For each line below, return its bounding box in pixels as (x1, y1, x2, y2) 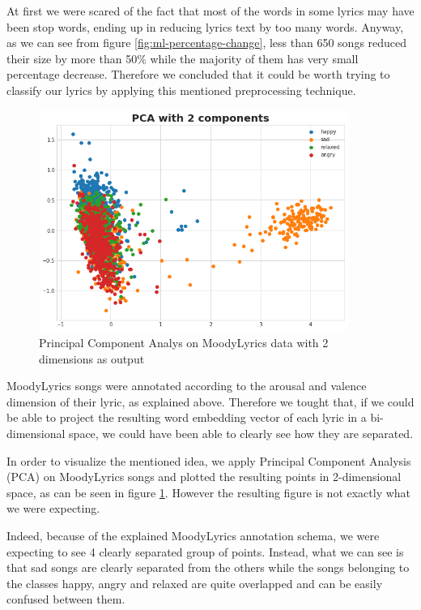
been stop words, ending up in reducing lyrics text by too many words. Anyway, (6, 18, 404, 35)
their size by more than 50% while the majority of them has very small (6, 49, 359, 67)
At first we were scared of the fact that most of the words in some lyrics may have (6, 2, 415, 19)
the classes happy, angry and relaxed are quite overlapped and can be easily (6, 574, 383, 591)
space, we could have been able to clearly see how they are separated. (69, 424, 414, 441)
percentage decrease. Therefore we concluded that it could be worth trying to (6, 66, 390, 83)
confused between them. (6, 591, 125, 608)
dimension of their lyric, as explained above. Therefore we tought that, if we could (6, 393, 415, 410)
